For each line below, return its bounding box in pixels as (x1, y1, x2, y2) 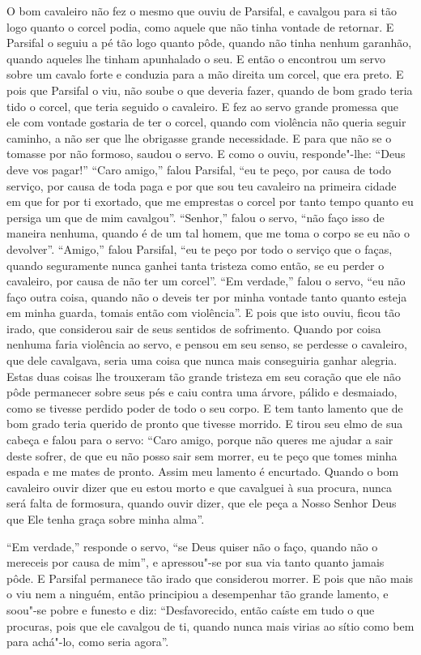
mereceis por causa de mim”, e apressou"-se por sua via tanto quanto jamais (6, 554, 385, 571)
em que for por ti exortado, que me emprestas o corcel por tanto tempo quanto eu (6, 193, 414, 210)
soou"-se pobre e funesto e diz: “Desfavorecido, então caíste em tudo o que (6, 601, 375, 618)
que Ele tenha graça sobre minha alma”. (6, 511, 205, 527)
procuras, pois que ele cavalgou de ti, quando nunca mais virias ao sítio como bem (6, 617, 415, 634)
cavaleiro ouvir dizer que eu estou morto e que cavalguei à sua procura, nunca (6, 478, 392, 495)
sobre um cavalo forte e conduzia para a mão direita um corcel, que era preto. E (6, 66, 404, 83)
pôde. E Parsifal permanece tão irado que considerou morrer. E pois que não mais (6, 569, 414, 586)
